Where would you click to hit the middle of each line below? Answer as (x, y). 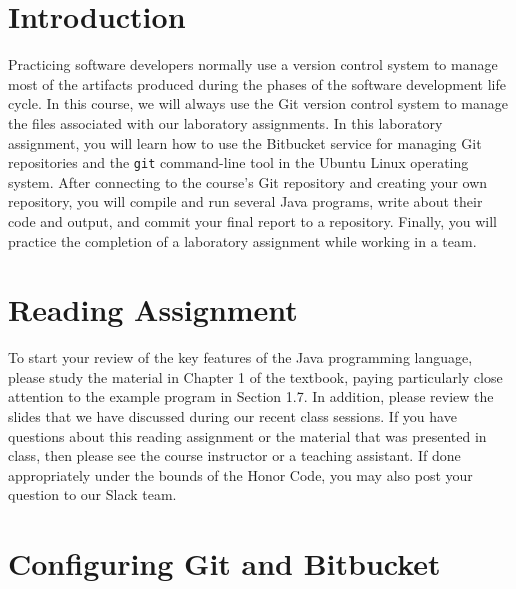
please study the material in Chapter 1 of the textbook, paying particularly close (255, 376)
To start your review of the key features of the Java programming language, (240, 357)
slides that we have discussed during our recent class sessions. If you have (232, 416)
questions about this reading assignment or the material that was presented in (247, 435)
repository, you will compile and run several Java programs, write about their (245, 201)
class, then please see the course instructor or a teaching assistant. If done (234, 455)
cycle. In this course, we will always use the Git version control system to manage (258, 103)
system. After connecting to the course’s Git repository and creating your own (248, 181)
